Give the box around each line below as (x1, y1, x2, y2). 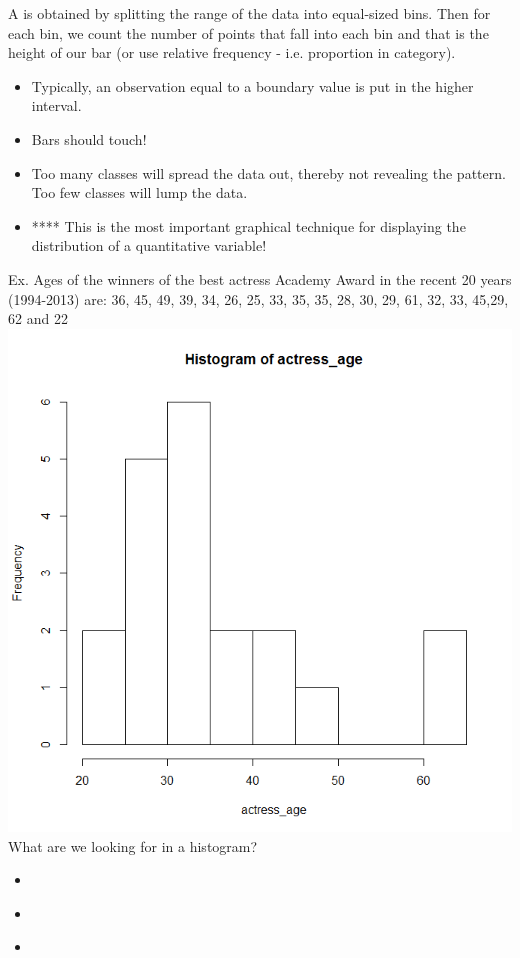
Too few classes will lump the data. (31, 182, 248, 203)
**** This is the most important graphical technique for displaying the (31, 215, 466, 236)
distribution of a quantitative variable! (31, 235, 267, 256)
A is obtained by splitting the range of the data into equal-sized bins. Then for (8, 3, 491, 23)
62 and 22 (8, 308, 68, 329)
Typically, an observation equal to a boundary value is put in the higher (31, 75, 474, 96)
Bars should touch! (31, 128, 147, 149)
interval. (31, 95, 82, 116)
